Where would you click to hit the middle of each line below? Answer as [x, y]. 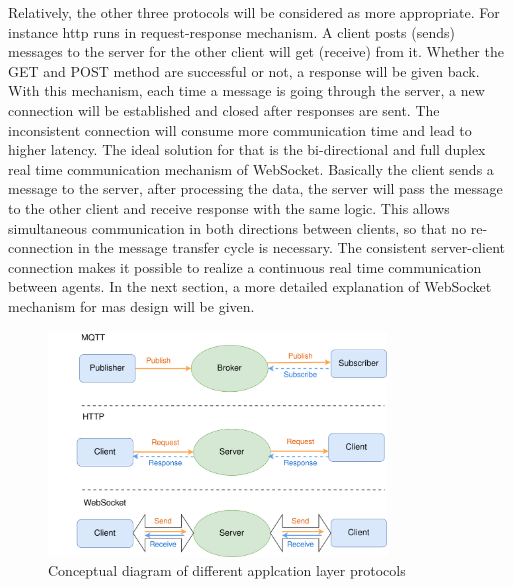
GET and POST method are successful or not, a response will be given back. [244, 70]
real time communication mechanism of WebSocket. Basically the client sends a [251, 168]
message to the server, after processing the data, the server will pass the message [255, 188]
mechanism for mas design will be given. [131, 305]
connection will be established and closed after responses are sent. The [224, 109]
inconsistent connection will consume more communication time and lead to [240, 129]
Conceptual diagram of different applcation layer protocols [227, 570]
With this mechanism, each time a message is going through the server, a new [246, 90]
